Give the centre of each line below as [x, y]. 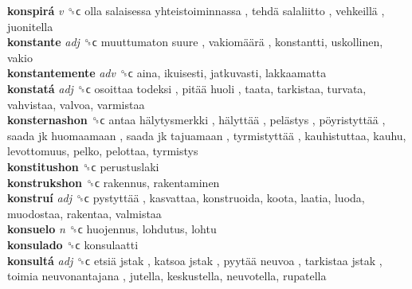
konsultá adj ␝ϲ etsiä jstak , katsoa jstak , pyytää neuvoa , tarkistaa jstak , [195, 260]
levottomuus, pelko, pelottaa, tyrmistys [103, 151]
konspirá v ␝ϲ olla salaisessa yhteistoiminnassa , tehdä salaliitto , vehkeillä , [196, 10]
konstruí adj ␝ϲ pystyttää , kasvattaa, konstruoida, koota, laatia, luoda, [186, 198]
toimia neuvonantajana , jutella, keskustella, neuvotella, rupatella [167, 276]
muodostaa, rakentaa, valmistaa [84, 213]
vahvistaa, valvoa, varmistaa [76, 104]
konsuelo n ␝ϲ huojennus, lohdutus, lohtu [112, 229]
